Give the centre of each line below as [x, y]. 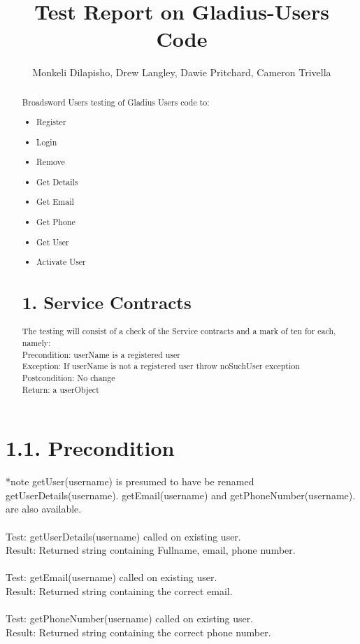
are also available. [44, 509]
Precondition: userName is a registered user [101, 354]
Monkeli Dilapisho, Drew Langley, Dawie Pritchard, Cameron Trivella [182, 72]
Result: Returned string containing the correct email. [119, 591]
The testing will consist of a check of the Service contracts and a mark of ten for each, [179, 331]
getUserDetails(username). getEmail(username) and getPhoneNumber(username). [181, 495]
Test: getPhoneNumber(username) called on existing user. [130, 618]
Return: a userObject [60, 389]
